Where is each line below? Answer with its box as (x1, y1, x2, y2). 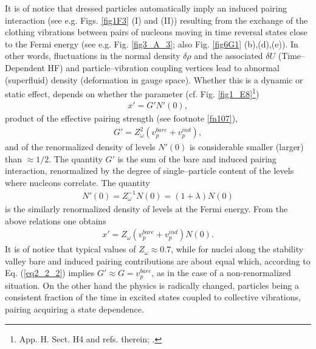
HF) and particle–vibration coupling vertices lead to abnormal (47, 61, 280, 74)
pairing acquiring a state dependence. (5, 303, 144, 316)
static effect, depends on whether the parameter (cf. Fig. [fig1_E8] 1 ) (5, 86, 259, 100)
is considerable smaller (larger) (189, 140, 304, 153)
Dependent (5, 61, 45, 74)
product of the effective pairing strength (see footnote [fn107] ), (5, 112, 238, 125)
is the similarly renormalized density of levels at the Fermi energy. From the (5, 202, 288, 215)
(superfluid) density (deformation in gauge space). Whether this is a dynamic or (5, 73, 303, 86)
